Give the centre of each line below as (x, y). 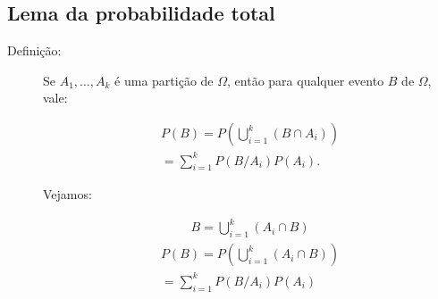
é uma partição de (164, 80)
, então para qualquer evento (306, 80)
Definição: (34, 50)
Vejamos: (67, 194)
